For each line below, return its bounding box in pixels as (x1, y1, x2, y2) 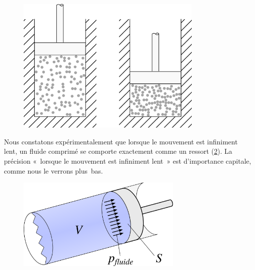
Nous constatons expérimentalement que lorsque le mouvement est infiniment (4, 136, 238, 146)
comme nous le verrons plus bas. (4, 165, 103, 176)
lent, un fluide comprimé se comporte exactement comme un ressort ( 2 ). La (4, 146, 232, 156)
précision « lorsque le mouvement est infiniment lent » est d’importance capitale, (4, 155, 252, 166)
